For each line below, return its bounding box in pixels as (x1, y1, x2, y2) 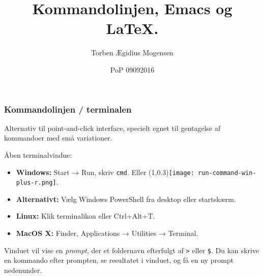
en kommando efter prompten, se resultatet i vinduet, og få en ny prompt (4, 255, 234, 265)
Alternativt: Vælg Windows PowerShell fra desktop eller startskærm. (16, 193, 236, 204)
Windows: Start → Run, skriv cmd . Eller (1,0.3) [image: (16, 166, 194, 177)
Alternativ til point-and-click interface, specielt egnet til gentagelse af (4, 122, 221, 133)
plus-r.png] (16, 179, 56, 187)
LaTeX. (106, 18, 159, 39)
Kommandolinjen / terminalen (4, 102, 132, 115)
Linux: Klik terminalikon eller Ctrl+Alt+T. (16, 211, 155, 221)
